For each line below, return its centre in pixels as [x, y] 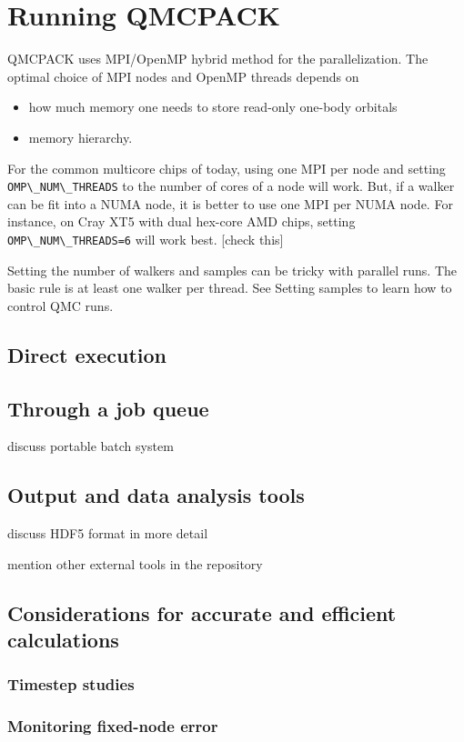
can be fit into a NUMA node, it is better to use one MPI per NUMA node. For [230, 203]
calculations [63, 640]
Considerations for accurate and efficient [202, 612]
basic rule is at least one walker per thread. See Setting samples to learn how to [230, 288]
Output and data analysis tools [156, 495]
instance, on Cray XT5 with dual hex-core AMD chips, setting [182, 221]
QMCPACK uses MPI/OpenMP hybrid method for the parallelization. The [218, 59]
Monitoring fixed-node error [113, 726]
